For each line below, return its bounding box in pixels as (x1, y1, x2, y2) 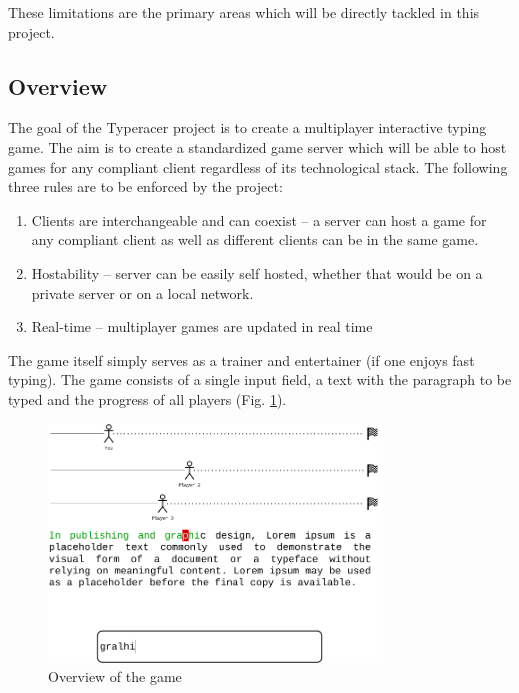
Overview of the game (48, 666, 182, 687)
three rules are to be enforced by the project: (8, 176, 283, 197)
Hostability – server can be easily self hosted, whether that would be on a (31, 262, 483, 283)
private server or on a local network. (31, 282, 254, 303)
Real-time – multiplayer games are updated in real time (31, 316, 373, 337)
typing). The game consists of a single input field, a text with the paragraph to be (8, 369, 512, 390)
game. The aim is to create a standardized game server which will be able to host (8, 136, 507, 157)
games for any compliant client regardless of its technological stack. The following (8, 156, 508, 177)
